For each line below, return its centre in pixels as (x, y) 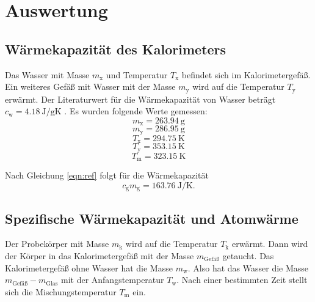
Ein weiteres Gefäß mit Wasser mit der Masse (90, 87)
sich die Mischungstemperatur (61, 291)
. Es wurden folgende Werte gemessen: (136, 111)
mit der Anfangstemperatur (112, 280)
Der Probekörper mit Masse (57, 244)
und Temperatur (137, 74)
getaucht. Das (248, 255)
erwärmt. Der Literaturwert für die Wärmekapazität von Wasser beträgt (140, 99)
